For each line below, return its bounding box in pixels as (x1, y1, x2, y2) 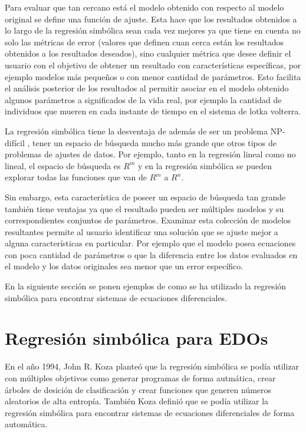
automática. (5, 418, 48, 430)
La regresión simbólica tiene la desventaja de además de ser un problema (5, 124, 268, 137)
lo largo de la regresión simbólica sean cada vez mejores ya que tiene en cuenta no (5, 24, 301, 37)
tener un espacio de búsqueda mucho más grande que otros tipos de (32, 136, 277, 149)
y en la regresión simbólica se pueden (137, 159, 272, 172)
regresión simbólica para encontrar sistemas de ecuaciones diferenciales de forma (5, 406, 295, 418)
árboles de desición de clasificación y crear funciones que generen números (5, 383, 272, 395)
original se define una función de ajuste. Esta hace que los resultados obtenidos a (5, 12, 297, 25)
